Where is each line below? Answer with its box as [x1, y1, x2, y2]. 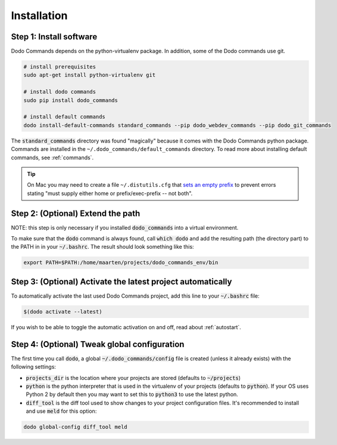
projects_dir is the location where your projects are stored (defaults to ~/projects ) [26, 374, 241, 381]
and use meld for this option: [26, 407, 97, 415]
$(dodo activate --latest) [23, 308, 102, 315]
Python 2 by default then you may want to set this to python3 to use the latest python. [26, 391, 238, 398]
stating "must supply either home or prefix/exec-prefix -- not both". [27, 190, 193, 197]
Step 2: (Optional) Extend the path [11, 208, 141, 218]
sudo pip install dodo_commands [23, 97, 118, 104]
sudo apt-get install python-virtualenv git [23, 72, 156, 79]
